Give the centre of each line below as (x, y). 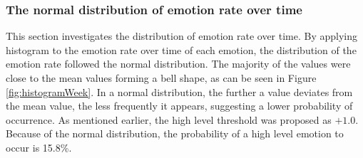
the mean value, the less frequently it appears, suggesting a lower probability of (179, 106)
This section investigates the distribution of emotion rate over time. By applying (182, 36)
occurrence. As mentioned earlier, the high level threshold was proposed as (169, 119)
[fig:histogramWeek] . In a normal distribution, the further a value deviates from (179, 91)
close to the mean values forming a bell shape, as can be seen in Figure (161, 78)
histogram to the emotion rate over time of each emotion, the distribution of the (181, 49)
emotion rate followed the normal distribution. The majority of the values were (178, 64)
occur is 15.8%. (39, 147)
